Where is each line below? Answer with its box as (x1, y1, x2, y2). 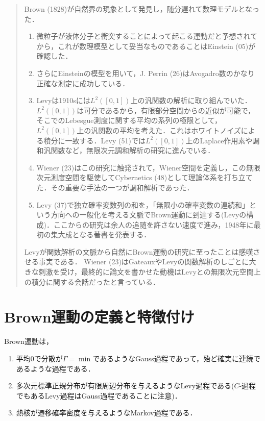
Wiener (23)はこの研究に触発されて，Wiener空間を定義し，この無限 (36, 162, 260, 172)
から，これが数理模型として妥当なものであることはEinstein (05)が (36, 40, 256, 51)
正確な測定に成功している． (36, 78, 130, 88)
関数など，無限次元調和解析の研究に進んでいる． (51, 145, 215, 156)
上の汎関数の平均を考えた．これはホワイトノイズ (77, 125, 241, 135)
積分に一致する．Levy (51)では (43, 135, 146, 145)
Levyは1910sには (36, 95, 90, 106)
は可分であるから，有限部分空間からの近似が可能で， (77, 105, 255, 115)
